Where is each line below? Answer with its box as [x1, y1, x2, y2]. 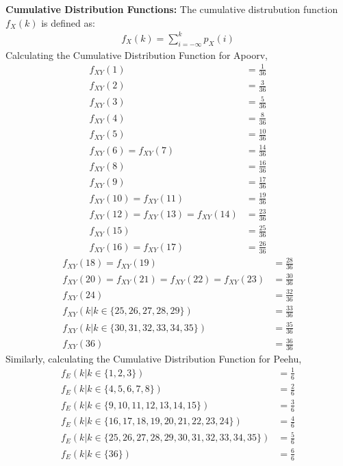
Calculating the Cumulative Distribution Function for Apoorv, [5, 47, 268, 62]
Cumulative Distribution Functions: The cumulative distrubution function [5, 2, 338, 16]
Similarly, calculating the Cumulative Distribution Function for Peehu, [5, 351, 302, 365]
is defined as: [41, 15, 95, 29]
